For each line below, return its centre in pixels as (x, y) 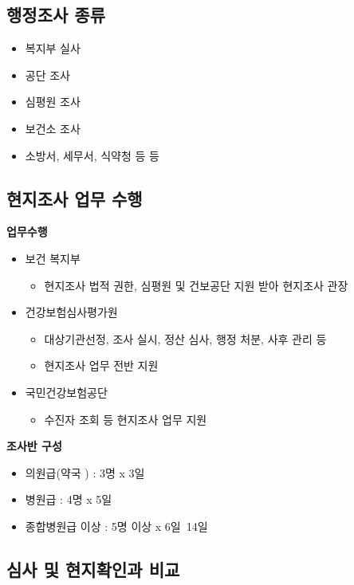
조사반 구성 (34, 446)
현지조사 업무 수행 (75, 198)
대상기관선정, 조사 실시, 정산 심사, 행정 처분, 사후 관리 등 (185, 338)
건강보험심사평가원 (71, 312)
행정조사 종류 (56, 15)
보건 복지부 (53, 258)
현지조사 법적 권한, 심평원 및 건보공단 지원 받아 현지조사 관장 (196, 285)
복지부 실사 (53, 48)
